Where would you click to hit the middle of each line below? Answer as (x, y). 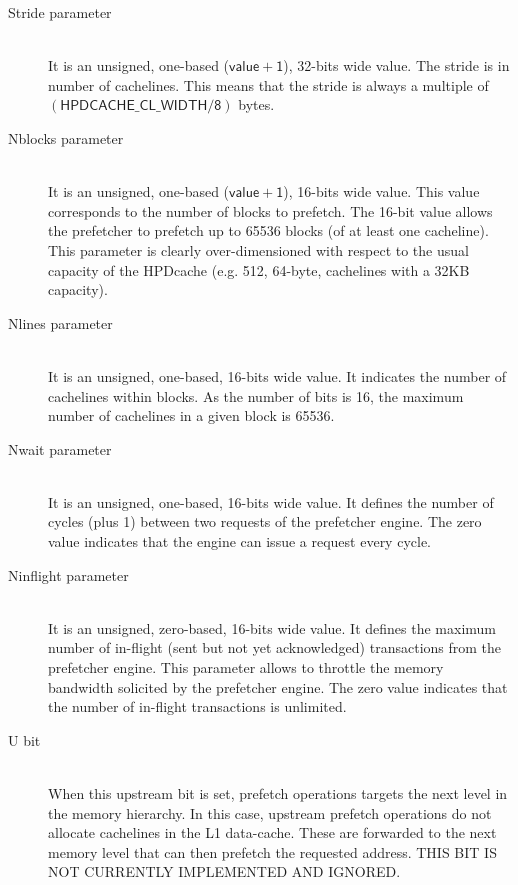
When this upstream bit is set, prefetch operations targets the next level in (278, 793)
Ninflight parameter (68, 574)
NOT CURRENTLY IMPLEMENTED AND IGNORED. (224, 871)
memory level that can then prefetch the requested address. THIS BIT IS (272, 851)
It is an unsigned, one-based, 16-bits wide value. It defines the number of (271, 501)
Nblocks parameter (66, 137)
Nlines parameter (60, 322)
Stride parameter (60, 12)
